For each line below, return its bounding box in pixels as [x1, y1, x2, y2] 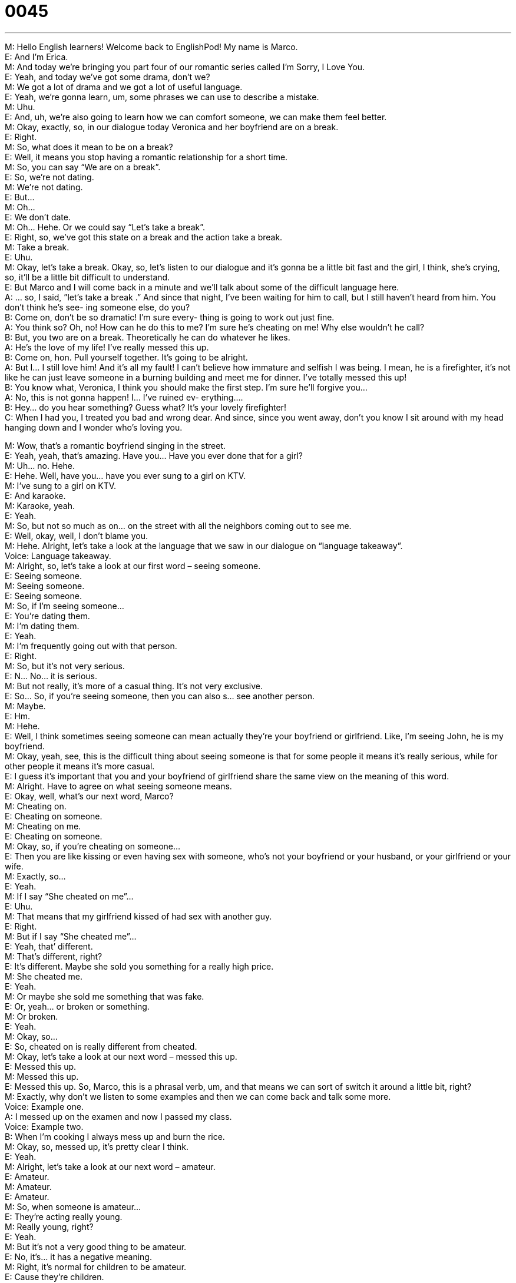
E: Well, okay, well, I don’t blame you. [5, 530, 148, 541]
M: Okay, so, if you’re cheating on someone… [5, 841, 181, 851]
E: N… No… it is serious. [5, 670, 98, 681]
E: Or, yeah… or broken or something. [5, 1001, 150, 1011]
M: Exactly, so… [5, 871, 66, 881]
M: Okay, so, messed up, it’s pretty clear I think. [5, 1141, 188, 1152]
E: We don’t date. [5, 211, 71, 222]
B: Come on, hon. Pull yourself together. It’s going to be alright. [5, 352, 248, 362]
